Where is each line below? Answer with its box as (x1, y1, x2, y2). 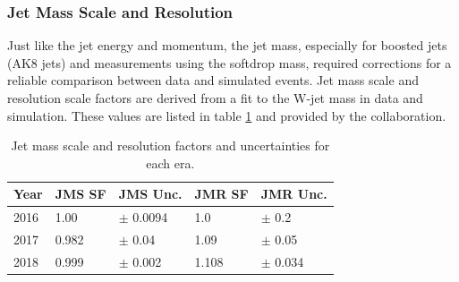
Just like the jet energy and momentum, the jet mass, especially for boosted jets (7, 36, 447, 55)
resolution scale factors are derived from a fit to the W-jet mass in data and (7, 89, 423, 107)
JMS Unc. (118, 184, 183, 203)
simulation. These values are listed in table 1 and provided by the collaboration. (7, 106, 446, 124)
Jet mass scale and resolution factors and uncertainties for (11, 136, 330, 155)
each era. (146, 153, 195, 172)
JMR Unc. (260, 184, 327, 203)
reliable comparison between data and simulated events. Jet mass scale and (7, 71, 419, 90)
